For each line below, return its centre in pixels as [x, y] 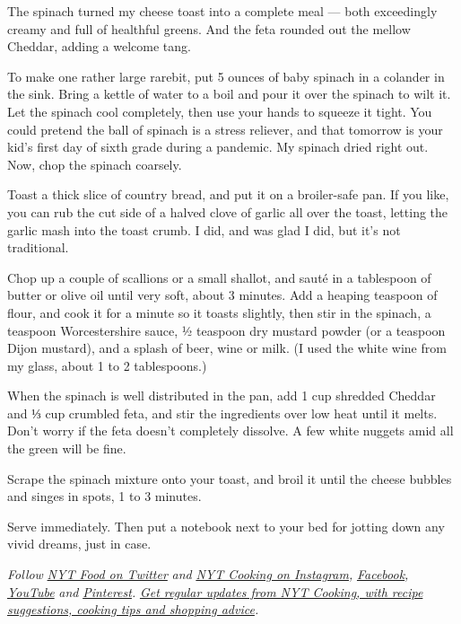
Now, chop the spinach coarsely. [95, 164]
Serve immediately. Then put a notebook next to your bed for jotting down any [226, 526]
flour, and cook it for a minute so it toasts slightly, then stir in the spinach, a [219, 312]
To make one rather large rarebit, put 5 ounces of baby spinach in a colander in [226, 76]
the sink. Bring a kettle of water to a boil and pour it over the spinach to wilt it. [229, 94]
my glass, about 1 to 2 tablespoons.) [107, 365]
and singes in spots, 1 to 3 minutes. [104, 496]
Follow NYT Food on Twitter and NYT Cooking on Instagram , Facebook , [208, 574]
